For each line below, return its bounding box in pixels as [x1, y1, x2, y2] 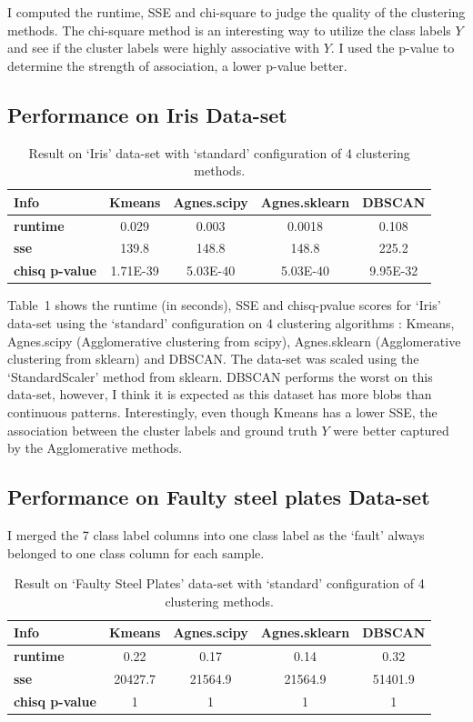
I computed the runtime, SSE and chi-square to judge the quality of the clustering [7, 3, 466, 21]
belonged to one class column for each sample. [7, 543, 265, 562]
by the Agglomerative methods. [7, 438, 183, 457]
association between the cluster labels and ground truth [7, 420, 317, 439]
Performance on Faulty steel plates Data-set [7, 483, 430, 511]
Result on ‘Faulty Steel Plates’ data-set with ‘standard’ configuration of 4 [14, 574, 425, 593]
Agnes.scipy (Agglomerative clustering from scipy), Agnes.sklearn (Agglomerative [7, 331, 461, 350]
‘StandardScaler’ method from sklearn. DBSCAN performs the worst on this [7, 366, 433, 386]
